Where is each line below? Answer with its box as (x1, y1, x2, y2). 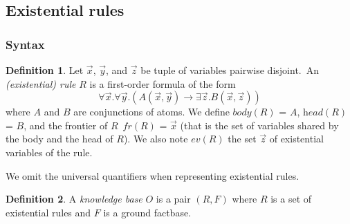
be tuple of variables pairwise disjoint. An (140, 63, 320, 77)
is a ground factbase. (103, 205, 192, 219)
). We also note (123, 131, 188, 146)
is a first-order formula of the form (89, 76, 236, 91)
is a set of (270, 192, 312, 206)
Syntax (6, 35, 45, 53)
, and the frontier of (24, 118, 108, 132)
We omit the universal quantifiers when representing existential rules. (6, 168, 300, 183)
